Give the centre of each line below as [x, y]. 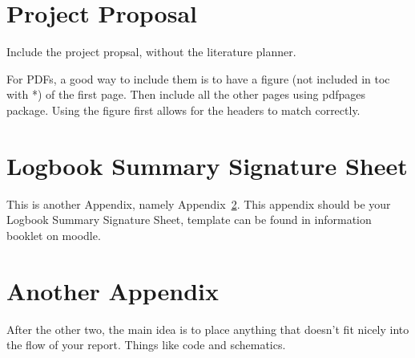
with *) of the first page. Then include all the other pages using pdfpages [186, 94]
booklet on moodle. [54, 235]
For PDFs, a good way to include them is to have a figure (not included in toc [198, 78]
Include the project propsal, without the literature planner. [151, 52]
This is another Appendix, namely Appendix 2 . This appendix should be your [199, 203]
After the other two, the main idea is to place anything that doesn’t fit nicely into [208, 329]
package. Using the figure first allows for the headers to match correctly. [183, 110]
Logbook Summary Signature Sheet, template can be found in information [189, 220]
